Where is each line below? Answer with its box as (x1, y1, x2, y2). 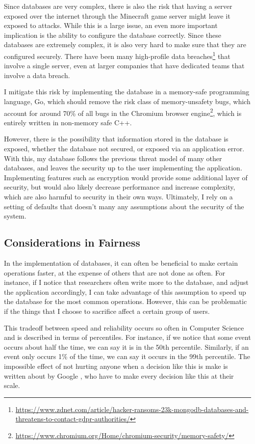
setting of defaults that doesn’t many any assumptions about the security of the (4, 201, 244, 211)
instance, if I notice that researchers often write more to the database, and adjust (4, 277, 249, 287)
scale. (4, 380, 20, 390)
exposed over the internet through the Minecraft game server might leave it (4, 10, 230, 21)
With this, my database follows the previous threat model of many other (4, 153, 222, 163)
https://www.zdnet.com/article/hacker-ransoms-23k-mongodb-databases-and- (15, 404, 249, 414)
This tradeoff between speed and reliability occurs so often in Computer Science (4, 322, 244, 333)
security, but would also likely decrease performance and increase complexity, (4, 182, 235, 192)
